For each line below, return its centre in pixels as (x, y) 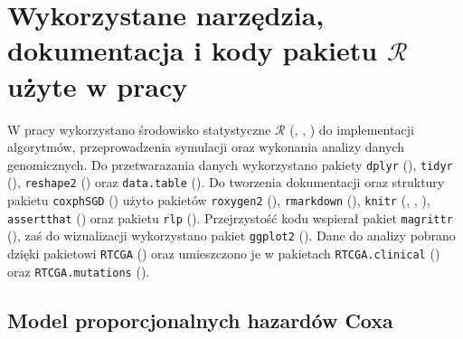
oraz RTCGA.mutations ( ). (79, 271)
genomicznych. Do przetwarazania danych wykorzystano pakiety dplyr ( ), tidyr (230, 164)
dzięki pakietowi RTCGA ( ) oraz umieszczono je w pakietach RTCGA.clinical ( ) (224, 253)
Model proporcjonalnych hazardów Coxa (200, 320)
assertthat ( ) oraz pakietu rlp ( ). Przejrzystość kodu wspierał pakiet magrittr (230, 217)
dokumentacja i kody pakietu (193, 50)
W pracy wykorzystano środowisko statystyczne (139, 129)
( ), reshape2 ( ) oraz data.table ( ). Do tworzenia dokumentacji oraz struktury (226, 182)
